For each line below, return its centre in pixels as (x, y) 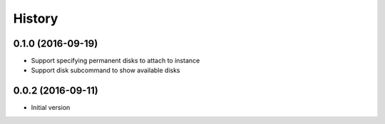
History (36, 18)
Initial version (51, 108)
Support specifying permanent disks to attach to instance (115, 61)
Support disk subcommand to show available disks (106, 70)
